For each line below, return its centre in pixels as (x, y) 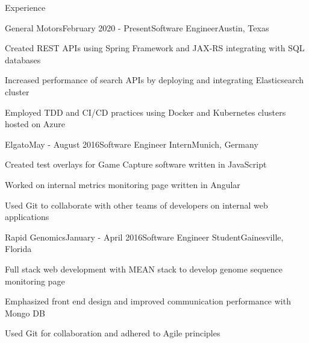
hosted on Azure (35, 124)
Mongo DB (25, 313)
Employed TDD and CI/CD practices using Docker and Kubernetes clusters (145, 112)
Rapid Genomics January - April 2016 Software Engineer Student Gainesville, (144, 237)
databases (23, 59)
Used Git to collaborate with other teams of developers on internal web (136, 205)
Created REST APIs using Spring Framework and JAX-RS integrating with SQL (155, 48)
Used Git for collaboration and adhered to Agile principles (113, 333)
